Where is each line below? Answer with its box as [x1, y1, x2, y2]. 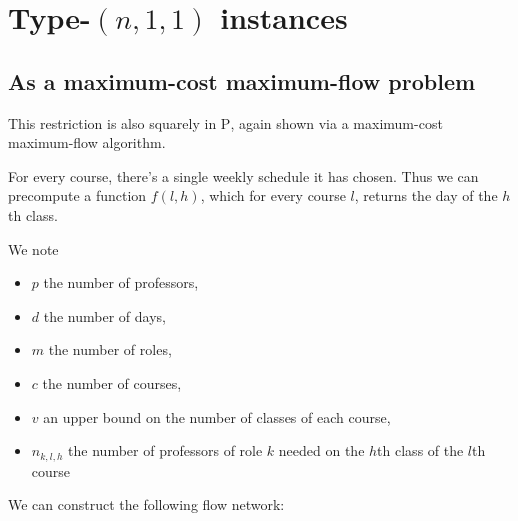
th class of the [377, 440, 464, 461]
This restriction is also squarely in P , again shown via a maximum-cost [8, 112, 443, 133]
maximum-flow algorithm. [8, 132, 166, 153]
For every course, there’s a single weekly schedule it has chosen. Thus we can [8, 165, 479, 186]
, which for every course [200, 185, 346, 206]
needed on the [278, 440, 365, 461]
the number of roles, [48, 339, 172, 360]
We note [8, 238, 59, 259]
